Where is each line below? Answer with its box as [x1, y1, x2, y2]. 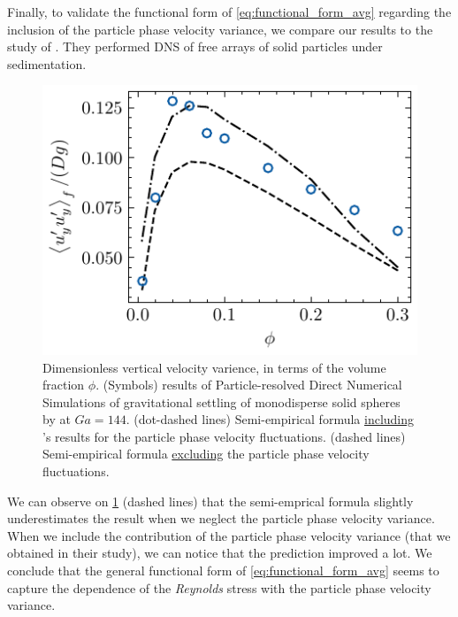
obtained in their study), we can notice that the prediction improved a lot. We [7, 544, 432, 562]
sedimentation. [7, 54, 87, 73]
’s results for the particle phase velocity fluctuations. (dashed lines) [42, 427, 406, 445]
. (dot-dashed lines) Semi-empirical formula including [126, 410, 415, 428]
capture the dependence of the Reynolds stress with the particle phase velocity [7, 578, 431, 597]
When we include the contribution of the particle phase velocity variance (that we [7, 526, 451, 544]
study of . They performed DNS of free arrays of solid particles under [7, 37, 383, 56]
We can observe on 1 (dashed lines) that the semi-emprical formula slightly [7, 491, 414, 510]
